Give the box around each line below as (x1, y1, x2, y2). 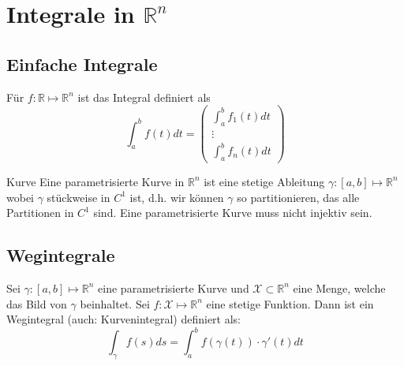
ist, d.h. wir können (129, 189, 224, 205)
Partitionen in (6, 204, 74, 221)
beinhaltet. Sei (80, 295, 150, 312)
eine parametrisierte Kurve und (98, 279, 249, 296)
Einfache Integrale (6, 51, 158, 76)
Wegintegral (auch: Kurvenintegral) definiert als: (6, 311, 241, 327)
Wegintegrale (6, 243, 115, 267)
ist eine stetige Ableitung (204, 173, 325, 189)
